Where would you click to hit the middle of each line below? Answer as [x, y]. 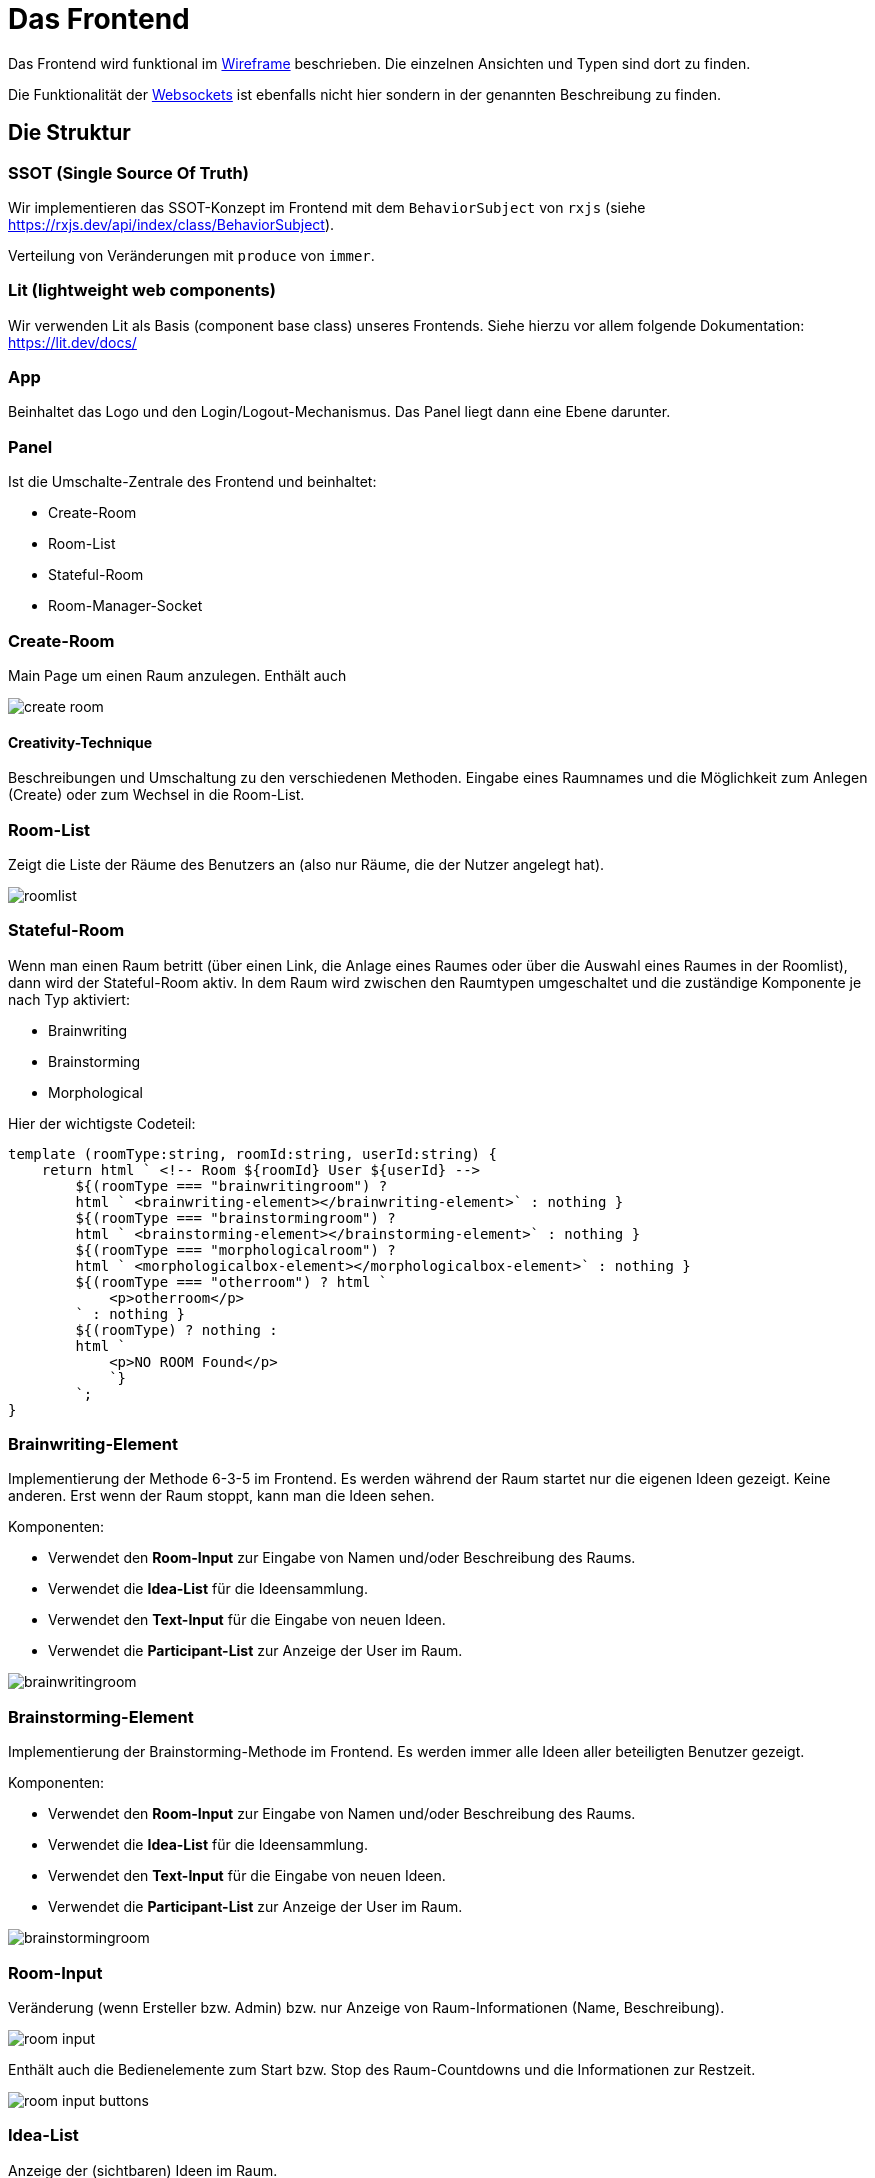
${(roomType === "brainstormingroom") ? [235, 1217]
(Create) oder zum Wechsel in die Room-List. [156, 795]
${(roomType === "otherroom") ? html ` [231, 1281]
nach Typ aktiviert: [69, 999]
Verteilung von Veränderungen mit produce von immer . [191, 255]
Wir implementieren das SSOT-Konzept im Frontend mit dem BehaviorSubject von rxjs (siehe [327, 207]
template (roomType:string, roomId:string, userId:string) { [252, 1153]
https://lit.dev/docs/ [72, 342]
